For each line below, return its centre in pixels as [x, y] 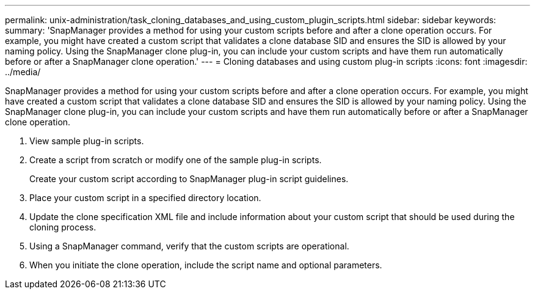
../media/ [23, 72]
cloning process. [63, 227]
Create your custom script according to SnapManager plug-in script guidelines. [189, 179]
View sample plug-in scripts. [87, 141]
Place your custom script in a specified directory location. [145, 198]
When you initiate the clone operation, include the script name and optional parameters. [206, 265]
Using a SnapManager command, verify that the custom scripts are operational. [189, 246]
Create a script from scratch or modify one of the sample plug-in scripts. [176, 160]
